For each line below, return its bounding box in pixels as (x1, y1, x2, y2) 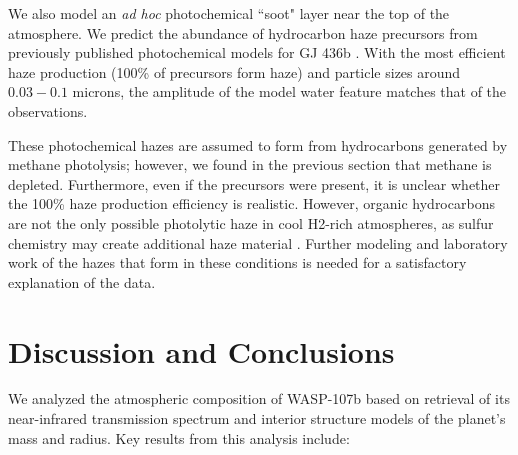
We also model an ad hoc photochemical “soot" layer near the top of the (8, 3, 450, 23)
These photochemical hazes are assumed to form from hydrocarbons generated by (8, 134, 508, 155)
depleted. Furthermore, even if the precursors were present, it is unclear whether (8, 173, 501, 194)
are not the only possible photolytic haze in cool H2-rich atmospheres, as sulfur (8, 212, 494, 233)
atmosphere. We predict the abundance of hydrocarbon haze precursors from (8, 22, 478, 43)
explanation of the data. (8, 271, 156, 292)
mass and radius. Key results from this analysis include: (8, 427, 350, 448)
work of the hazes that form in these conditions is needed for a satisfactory (8, 252, 467, 273)
